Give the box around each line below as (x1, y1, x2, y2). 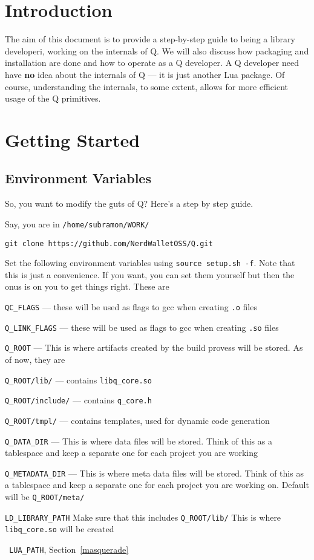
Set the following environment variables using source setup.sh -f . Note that (5, 256, 295, 269)
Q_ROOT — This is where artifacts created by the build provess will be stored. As (5, 341, 303, 354)
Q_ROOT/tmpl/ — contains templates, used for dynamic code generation (5, 414, 270, 426)
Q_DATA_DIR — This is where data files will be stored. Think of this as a (5, 434, 272, 447)
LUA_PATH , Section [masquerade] (9, 543, 129, 556)
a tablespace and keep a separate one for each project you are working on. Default (5, 478, 309, 491)
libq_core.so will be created (5, 523, 114, 535)
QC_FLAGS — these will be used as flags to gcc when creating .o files (5, 301, 257, 313)
